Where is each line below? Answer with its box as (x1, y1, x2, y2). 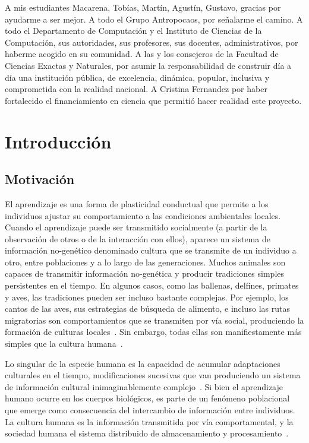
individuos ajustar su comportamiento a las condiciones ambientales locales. (5, 209, 281, 221)
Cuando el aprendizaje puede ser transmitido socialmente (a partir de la (5, 221, 267, 233)
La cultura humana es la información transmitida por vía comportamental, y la (5, 415, 294, 428)
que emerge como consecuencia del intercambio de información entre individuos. (5, 404, 295, 416)
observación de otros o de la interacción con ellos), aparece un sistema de (5, 232, 270, 245)
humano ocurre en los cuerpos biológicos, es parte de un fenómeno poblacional (5, 392, 290, 404)
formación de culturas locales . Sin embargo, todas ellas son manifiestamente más (5, 325, 302, 338)
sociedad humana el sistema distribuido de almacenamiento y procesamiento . (5, 427, 289, 439)
